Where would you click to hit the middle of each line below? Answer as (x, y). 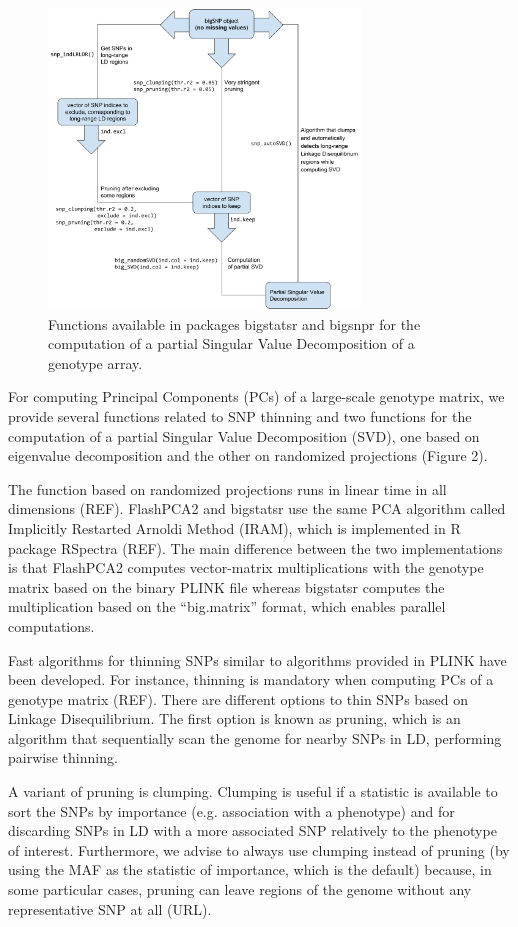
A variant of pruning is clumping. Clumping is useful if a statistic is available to (253, 791)
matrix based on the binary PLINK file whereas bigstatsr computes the (226, 586)
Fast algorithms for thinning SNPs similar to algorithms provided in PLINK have (257, 659)
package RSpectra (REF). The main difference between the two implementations (255, 547)
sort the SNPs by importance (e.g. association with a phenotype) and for (231, 810)
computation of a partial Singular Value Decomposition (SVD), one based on (244, 435)
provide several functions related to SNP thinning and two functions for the (240, 415)
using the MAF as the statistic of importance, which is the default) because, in (250, 869)
